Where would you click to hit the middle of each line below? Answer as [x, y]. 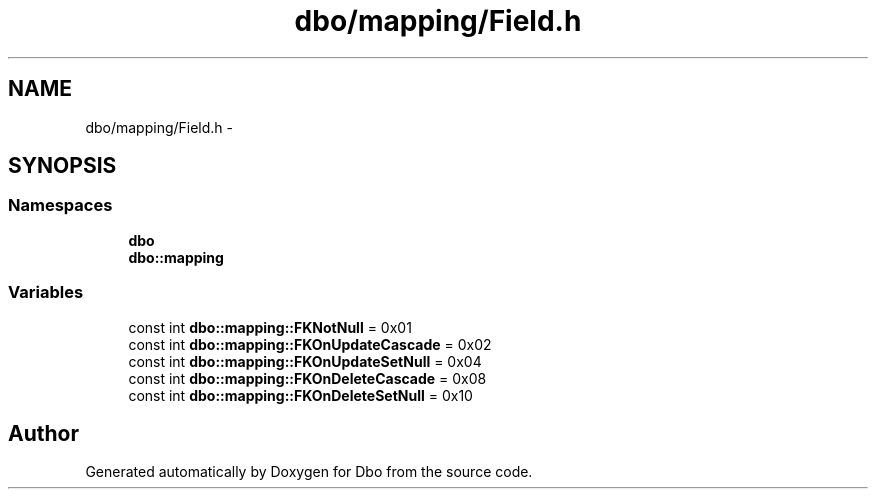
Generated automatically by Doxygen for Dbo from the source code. [309, 472]
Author [43, 433]
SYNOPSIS [62, 166]
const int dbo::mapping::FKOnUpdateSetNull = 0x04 [305, 361]
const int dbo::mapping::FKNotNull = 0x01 [270, 327]
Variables [46, 292]
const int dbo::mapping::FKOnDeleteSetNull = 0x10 [300, 395]
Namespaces [60, 205]
